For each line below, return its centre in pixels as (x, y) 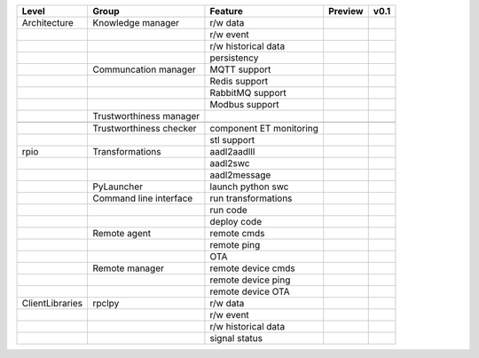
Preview (346, 11)
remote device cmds (253, 268)
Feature (226, 11)
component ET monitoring (264, 128)
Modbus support (244, 104)
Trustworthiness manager (146, 116)
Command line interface (143, 198)
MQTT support (240, 69)
